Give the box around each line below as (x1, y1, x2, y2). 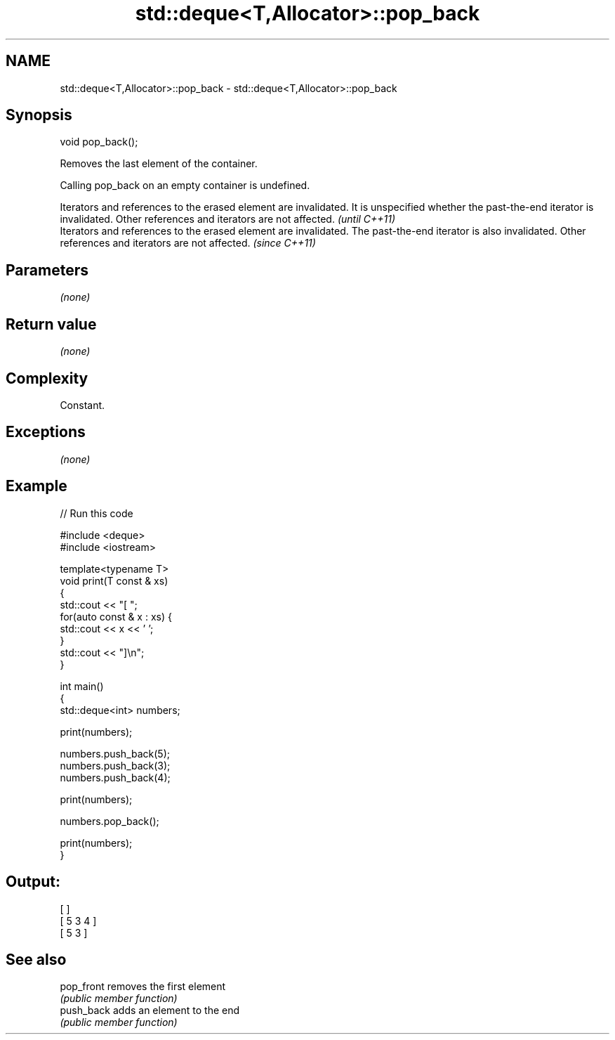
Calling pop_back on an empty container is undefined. (60, 179, 310, 192)
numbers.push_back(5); (60, 747, 171, 760)
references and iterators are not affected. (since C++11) (60, 237, 316, 249)
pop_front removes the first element (60, 980, 226, 993)
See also (6, 950, 67, 968)
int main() (60, 680, 104, 692)
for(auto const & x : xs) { (60, 610, 172, 623)
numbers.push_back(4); (60, 771, 171, 784)
